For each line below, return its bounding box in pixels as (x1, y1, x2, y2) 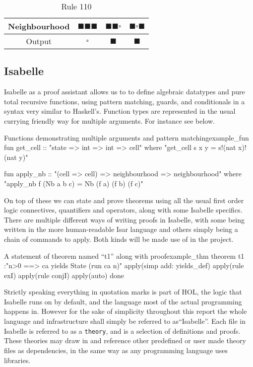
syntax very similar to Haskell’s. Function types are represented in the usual (4, 106, 236, 116)
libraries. (4, 355, 31, 365)
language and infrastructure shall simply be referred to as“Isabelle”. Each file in (4, 316, 246, 326)
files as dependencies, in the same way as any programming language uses (4, 345, 228, 355)
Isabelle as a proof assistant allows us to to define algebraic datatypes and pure (4, 86, 245, 97)
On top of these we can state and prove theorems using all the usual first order (4, 195, 244, 205)
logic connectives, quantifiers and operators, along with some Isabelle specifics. (4, 205, 243, 215)
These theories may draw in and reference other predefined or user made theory (4, 335, 246, 346)
